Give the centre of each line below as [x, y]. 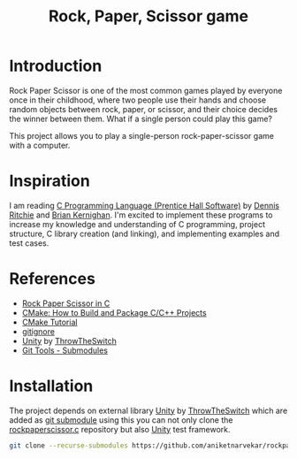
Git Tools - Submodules [65, 350]
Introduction [56, 66]
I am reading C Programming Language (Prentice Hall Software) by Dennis [145, 205]
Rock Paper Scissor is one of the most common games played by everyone [146, 90]
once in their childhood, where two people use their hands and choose [138, 100]
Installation [51, 386]
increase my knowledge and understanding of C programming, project [137, 224]
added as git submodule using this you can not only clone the [121, 420]
